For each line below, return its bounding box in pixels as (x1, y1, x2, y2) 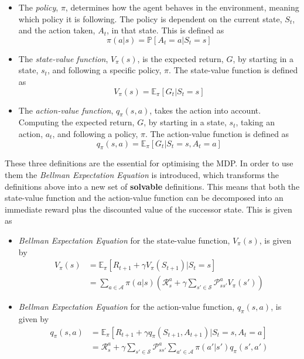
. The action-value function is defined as (145, 127, 289, 139)
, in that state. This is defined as (106, 24, 224, 36)
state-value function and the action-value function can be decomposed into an (5, 192, 283, 204)
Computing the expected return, (18, 116, 135, 128)
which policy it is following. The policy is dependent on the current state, (18, 12, 282, 25)
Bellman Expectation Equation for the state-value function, (18, 234, 230, 246)
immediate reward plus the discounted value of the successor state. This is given (5, 203, 292, 215)
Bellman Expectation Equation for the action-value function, (18, 300, 235, 313)
